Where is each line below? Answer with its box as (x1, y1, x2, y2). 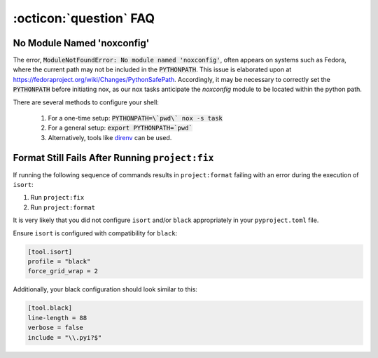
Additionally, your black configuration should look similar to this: (13, 285, 197, 294)
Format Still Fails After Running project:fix (13, 151, 214, 164)
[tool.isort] (27, 247, 73, 256)
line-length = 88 (27, 314, 87, 322)
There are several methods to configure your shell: (13, 98, 159, 106)
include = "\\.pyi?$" (27, 333, 102, 341)
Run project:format (30, 203, 96, 212)
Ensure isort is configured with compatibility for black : (13, 228, 178, 237)
